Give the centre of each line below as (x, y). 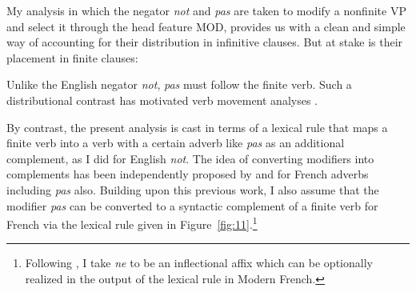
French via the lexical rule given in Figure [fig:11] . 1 (132, 223)
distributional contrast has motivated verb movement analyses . (162, 100)
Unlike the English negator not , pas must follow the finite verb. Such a (179, 84)
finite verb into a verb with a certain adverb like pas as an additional (176, 143)
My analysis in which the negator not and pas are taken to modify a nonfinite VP (206, 10)
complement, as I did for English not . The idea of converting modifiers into (190, 158)
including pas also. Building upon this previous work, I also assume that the (193, 189)
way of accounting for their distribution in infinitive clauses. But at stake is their (205, 42)
